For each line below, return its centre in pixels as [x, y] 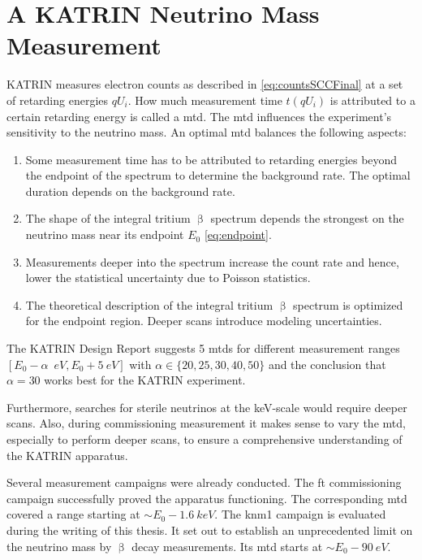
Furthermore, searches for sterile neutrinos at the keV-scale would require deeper [207, 407]
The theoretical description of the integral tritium [149, 304]
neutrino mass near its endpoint [105, 234]
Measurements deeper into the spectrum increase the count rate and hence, [212, 261]
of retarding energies [58, 100]
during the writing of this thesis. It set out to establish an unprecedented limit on [210, 530]
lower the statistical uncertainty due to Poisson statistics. [168, 278]
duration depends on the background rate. [130, 191]
